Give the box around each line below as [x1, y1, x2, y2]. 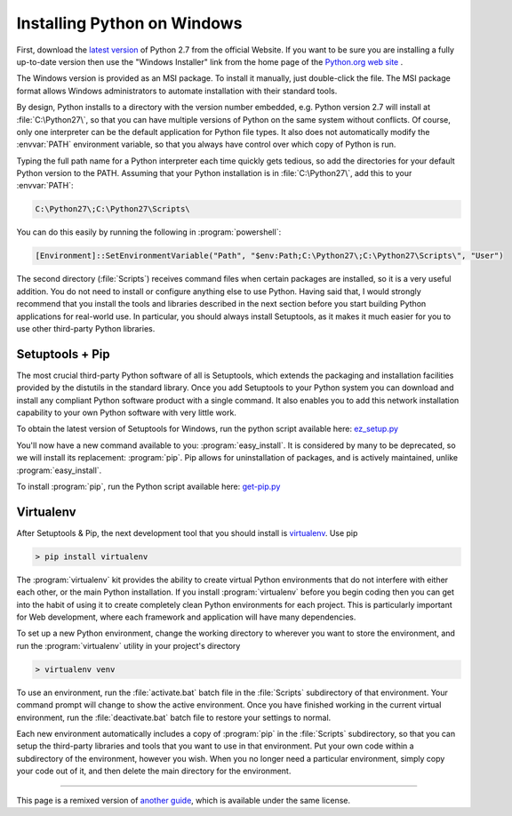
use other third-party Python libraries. [16, 323, 156, 333]
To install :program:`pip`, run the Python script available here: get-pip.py [16, 481, 281, 492]
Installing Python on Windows [16, 13, 243, 33]
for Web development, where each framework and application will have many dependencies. [16, 612, 356, 622]
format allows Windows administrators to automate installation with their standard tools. [16, 85, 338, 96]
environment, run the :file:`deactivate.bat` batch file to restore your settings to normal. [16, 712, 332, 723]
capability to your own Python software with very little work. [16, 407, 237, 418]
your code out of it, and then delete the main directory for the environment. [16, 765, 292, 777]
